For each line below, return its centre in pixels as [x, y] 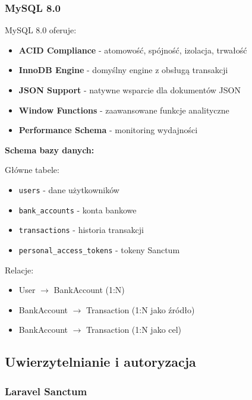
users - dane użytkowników [69, 189]
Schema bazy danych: [50, 149]
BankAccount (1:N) [89, 290]
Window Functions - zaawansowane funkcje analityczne [124, 110]
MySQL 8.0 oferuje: [41, 30]
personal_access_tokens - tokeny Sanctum [99, 249]
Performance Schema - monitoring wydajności [108, 130]
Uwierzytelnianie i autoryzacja [100, 362]
